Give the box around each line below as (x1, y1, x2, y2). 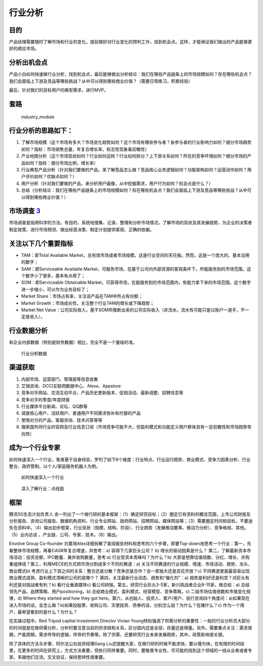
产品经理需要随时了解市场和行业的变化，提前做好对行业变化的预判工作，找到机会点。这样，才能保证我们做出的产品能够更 (9, 39, 252, 45)
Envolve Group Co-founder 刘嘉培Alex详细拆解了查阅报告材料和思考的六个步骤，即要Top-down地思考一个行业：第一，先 (9, 540, 252, 547)
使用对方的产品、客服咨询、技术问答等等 (21, 417, 102, 423)
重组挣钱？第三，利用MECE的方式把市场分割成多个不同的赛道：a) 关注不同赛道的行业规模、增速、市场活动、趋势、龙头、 (9, 561, 253, 567)
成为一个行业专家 (9, 444, 60, 452)
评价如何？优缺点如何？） (25, 173, 77, 179)
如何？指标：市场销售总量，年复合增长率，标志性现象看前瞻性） (21, 146, 150, 152)
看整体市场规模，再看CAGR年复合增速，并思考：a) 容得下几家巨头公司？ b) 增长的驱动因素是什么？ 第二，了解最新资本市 (9, 547, 251, 553)
